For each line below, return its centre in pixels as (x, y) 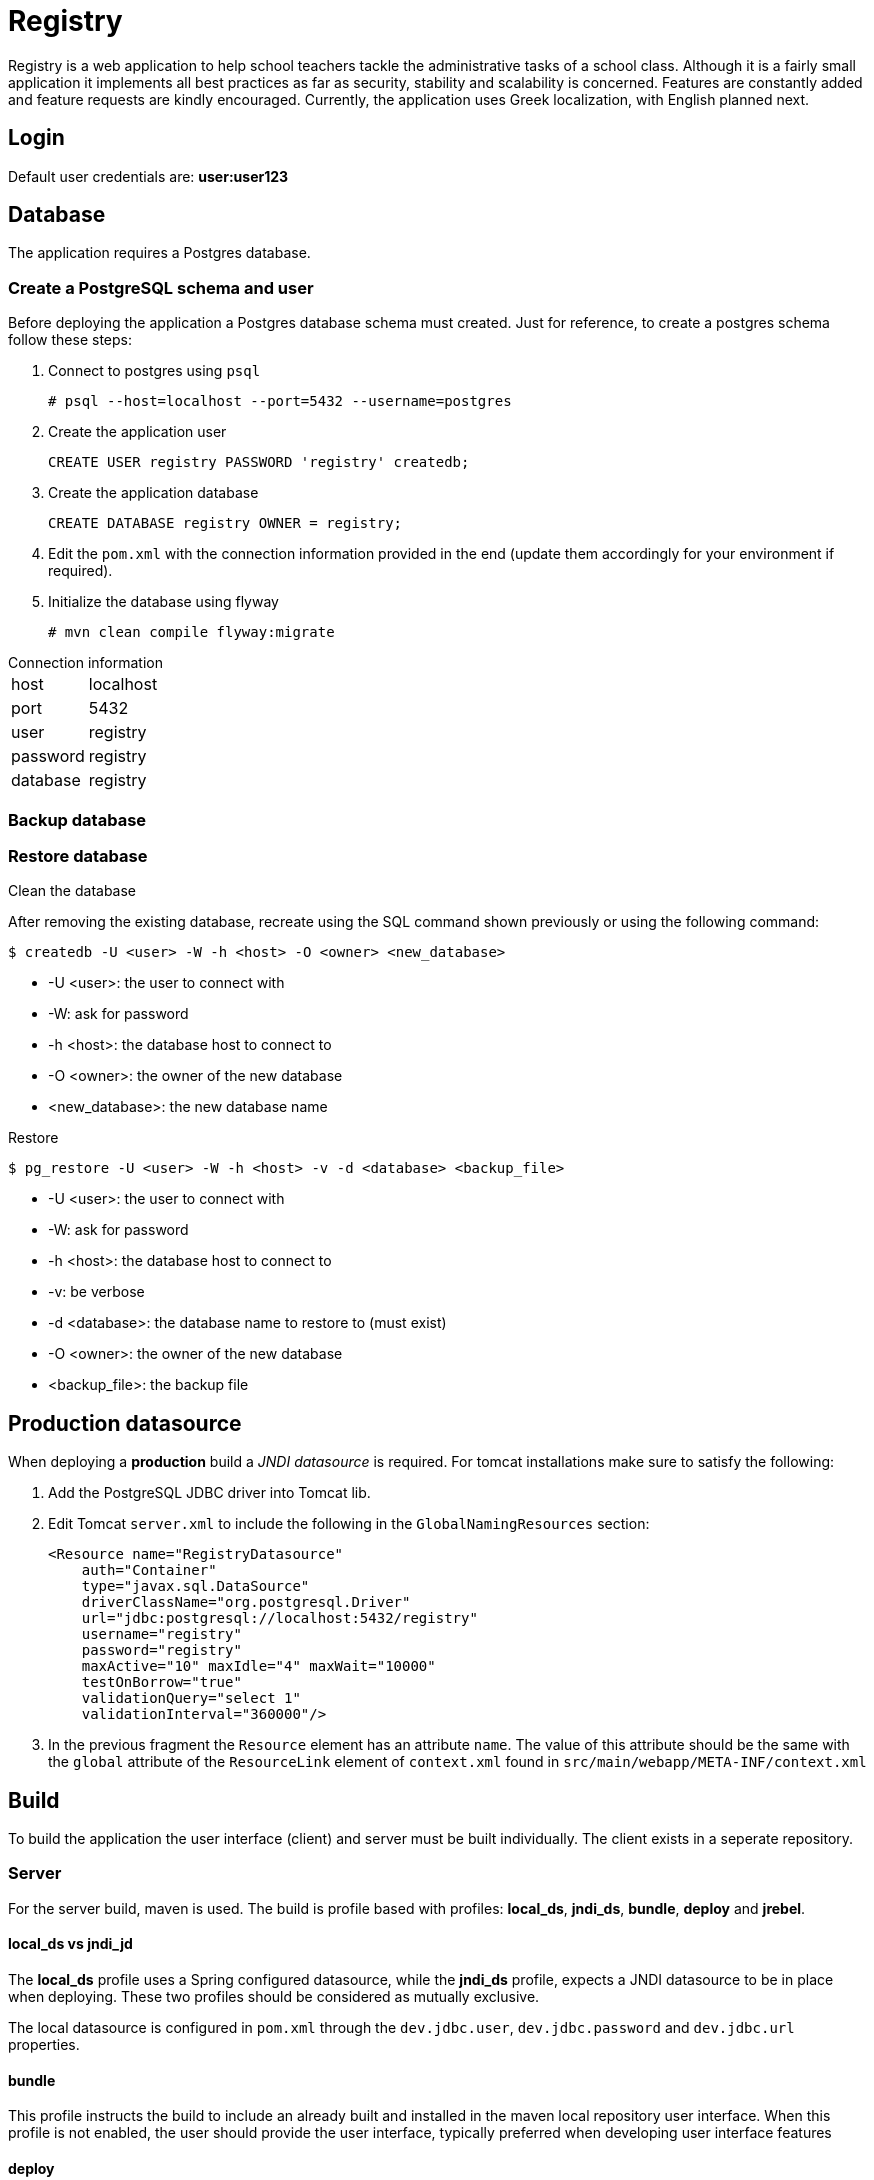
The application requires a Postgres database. (159, 253)
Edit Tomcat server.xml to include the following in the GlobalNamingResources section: (349, 1524)
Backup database (77, 819)
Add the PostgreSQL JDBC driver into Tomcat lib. (209, 1493)
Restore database (78, 855)
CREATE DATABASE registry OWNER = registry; (225, 523)
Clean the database (72, 891)
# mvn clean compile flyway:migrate (191, 632)
